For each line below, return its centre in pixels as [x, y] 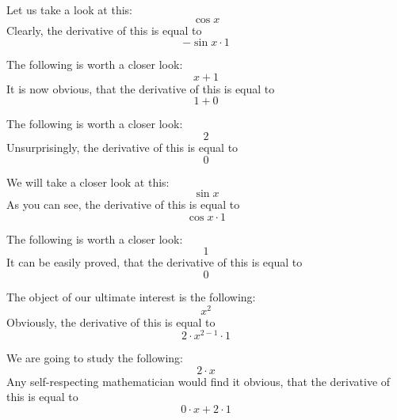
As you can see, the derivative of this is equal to [123, 204]
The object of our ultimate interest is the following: [131, 296]
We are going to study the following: [95, 358]
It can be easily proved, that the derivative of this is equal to [155, 262]
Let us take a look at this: [69, 9]
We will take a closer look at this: [88, 182]
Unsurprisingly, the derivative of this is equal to [122, 147]
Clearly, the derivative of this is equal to [104, 30]
